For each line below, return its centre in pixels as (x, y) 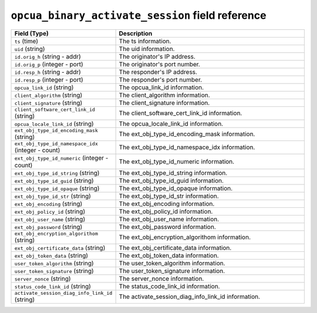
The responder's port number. (161, 79)
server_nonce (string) (43, 278)
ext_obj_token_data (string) (51, 255)
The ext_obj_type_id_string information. (173, 173)
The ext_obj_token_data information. (169, 255)
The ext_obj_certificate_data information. (175, 248)
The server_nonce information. (161, 278)
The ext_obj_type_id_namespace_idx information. (187, 147)
